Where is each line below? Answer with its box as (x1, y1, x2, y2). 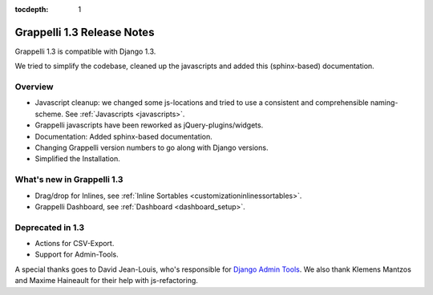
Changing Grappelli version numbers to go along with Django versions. (34, 143, 269, 152)
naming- (370, 98, 399, 107)
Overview (14, 81, 54, 92)
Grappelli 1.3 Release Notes (14, 25, 155, 39)
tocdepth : (14, 5, 49, 14)
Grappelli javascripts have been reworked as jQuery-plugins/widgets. (34, 120, 264, 130)
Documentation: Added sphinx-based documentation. (34, 131, 212, 141)
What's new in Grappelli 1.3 (14, 174, 123, 185)
